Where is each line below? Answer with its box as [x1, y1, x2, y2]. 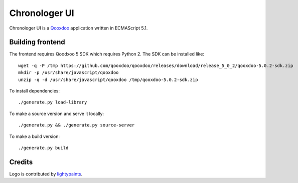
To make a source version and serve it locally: [9, 110, 104, 116]
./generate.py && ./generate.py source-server [18, 122, 135, 128]
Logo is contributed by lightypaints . [9, 170, 83, 177]
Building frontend [9, 38, 65, 46]
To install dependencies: [9, 88, 60, 94]
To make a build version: [9, 133, 60, 139]
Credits [9, 157, 33, 166]
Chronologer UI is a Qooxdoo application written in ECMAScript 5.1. [9, 25, 148, 31]
